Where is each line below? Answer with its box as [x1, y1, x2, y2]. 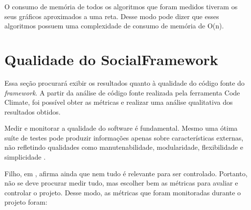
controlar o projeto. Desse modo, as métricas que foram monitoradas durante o [4, 187, 241, 197]
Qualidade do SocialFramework [4, 49, 218, 69]
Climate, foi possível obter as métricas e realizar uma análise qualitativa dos [4, 97, 233, 107]
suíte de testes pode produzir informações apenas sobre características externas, [4, 132, 244, 142]
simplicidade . [4, 152, 46, 162]
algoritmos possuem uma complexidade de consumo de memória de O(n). [4, 21, 224, 31]
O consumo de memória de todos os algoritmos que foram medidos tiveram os [4, 1, 238, 11]
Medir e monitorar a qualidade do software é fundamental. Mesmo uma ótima [4, 123, 238, 133]
